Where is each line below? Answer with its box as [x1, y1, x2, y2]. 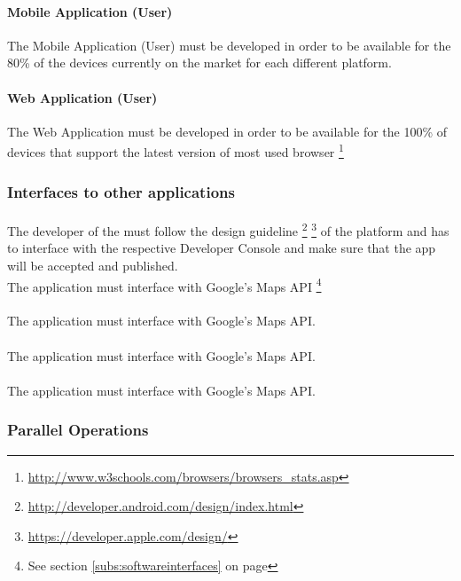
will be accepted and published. [7, 255, 178, 274]
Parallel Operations [7, 419, 149, 441]
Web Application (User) [7, 88, 158, 106]
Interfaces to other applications [7, 180, 235, 202]
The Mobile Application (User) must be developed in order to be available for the [7, 35, 451, 54]
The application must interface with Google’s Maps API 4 [7, 274, 322, 295]
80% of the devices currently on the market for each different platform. [7, 53, 392, 72]
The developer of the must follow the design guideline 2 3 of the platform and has [7, 219, 449, 239]
